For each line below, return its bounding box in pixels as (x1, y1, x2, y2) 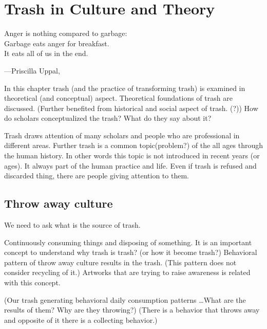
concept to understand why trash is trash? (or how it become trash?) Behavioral (4, 247, 257, 258)
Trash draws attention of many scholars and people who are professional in (4, 130, 240, 140)
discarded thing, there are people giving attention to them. (4, 170, 189, 181)
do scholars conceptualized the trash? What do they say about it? (4, 113, 212, 123)
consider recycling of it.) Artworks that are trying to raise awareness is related (4, 267, 251, 278)
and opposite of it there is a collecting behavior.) (4, 314, 158, 325)
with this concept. (4, 277, 61, 288)
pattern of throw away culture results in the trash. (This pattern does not (4, 257, 237, 267)
